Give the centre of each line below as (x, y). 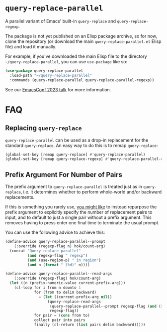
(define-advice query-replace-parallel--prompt (55, 242)
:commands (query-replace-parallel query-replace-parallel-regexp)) (82, 80)
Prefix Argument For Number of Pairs (64, 175)
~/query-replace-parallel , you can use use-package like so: (66, 61)
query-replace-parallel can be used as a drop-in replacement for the (77, 140)
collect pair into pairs (60, 320)
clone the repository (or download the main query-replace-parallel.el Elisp (83, 41)
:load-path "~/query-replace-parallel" (51, 75)
